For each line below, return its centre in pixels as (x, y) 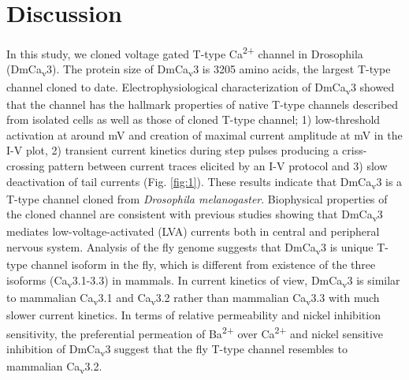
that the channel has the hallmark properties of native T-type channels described (203, 104)
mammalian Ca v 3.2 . (54, 367)
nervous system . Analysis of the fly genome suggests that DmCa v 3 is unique (190, 248)
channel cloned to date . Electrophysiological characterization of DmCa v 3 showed (201, 88)
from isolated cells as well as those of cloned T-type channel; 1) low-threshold (193, 119)
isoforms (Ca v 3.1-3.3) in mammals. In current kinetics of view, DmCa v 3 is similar (203, 281)
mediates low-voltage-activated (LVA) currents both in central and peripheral (193, 231)
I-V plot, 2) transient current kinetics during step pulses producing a (173, 150)
